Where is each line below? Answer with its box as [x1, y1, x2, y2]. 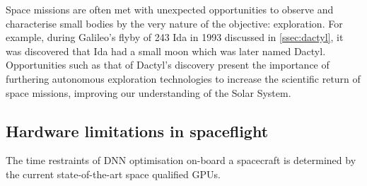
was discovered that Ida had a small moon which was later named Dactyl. [6, 43, 326, 58]
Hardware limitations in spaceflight [6, 120, 269, 141]
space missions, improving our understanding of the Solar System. [6, 85, 291, 100]
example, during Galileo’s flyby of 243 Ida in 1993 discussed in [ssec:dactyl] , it [6, 30, 344, 45]
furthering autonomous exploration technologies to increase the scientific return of [6, 71, 361, 86]
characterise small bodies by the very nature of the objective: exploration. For [6, 16, 343, 30]
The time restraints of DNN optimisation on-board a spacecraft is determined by [6, 153, 356, 168]
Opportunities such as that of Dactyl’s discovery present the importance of [6, 57, 330, 72]
